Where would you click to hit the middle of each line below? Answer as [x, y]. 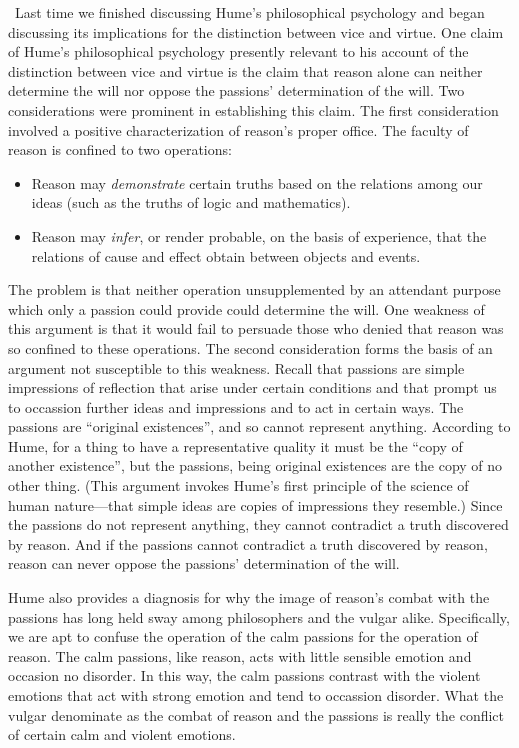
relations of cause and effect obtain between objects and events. [226, 255]
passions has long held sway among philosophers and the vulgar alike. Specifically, [259, 616]
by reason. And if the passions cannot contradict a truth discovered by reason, [248, 543]
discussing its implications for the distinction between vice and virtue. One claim [256, 31]
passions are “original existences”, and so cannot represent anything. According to [259, 426]
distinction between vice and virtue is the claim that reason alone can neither [245, 70]
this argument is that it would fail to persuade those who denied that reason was [256, 328]
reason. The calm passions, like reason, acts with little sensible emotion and [240, 655]
